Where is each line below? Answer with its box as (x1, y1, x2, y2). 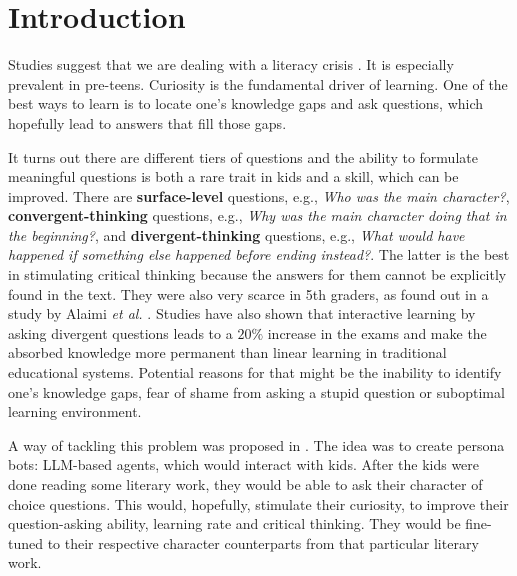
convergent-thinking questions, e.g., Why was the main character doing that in (8, 205, 507, 226)
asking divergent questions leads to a (8, 322, 233, 343)
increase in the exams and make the (267, 322, 487, 343)
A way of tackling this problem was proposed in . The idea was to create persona (8, 434, 505, 455)
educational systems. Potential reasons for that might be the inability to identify (8, 362, 502, 383)
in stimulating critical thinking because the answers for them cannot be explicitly (8, 264, 507, 285)
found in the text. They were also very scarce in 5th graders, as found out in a (8, 283, 489, 304)
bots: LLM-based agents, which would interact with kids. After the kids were (8, 454, 480, 475)
